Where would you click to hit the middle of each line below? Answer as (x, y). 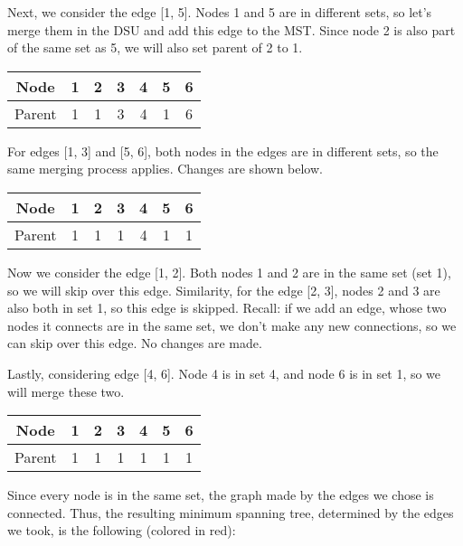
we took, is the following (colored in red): (122, 530)
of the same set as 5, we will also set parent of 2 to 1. (155, 47)
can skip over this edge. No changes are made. (135, 343)
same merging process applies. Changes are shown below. (165, 169)
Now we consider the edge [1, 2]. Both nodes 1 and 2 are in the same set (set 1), (229, 272)
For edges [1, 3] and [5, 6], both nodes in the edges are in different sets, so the (223, 151)
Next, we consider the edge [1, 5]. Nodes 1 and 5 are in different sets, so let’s (220, 12)
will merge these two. (66, 391)
